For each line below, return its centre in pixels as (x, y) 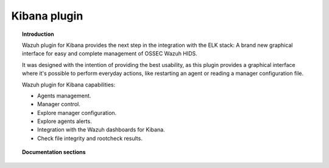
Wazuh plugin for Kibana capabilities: (69, 85)
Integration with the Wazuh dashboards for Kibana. (101, 130)
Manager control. (59, 104)
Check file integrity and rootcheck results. (90, 138)
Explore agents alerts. (65, 121)
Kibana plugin (47, 16)
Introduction (38, 34)
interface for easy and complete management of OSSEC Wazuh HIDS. (110, 54)
